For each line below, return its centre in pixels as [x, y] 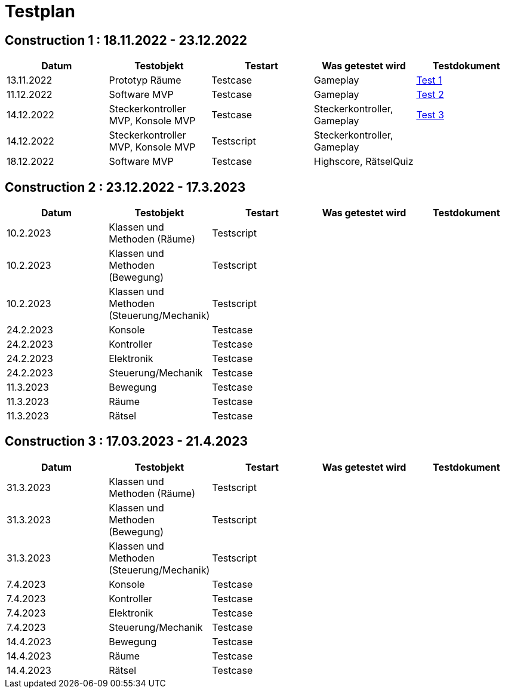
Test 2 [430, 95]
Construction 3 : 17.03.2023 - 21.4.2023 [126, 441]
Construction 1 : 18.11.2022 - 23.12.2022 [126, 40]
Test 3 [430, 115]
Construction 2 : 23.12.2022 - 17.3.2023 [125, 187]
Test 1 [429, 80]
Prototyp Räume [145, 80]
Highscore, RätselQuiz [364, 162]
